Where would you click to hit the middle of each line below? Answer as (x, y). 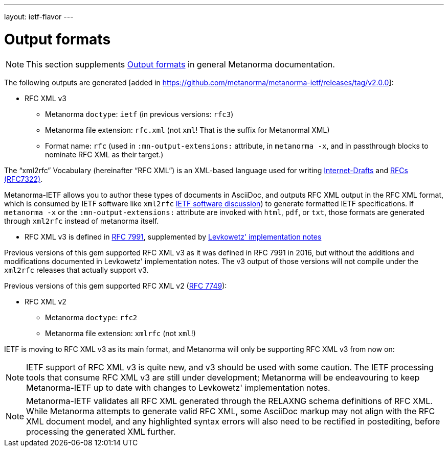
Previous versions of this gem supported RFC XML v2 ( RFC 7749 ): (116, 286)
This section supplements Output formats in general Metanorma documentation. (181, 64)
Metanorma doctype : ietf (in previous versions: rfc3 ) (139, 114)
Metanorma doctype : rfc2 (91, 317)
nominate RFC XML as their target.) (104, 154)
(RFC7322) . (24, 179)
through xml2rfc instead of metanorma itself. (82, 221)
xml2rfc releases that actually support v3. (76, 270)
